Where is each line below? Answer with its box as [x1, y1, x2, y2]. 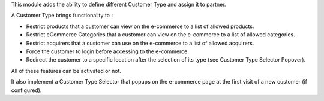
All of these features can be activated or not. [11, 67, 122, 74]
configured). [11, 87, 42, 94]
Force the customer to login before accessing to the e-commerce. [26, 48, 189, 55]
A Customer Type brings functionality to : [11, 12, 113, 19]
